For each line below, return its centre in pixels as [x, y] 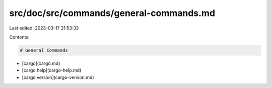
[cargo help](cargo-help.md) [52, 70]
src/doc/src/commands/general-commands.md [112, 13]
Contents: [19, 37]
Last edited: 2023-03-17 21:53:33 [44, 28]
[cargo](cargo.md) [41, 63]
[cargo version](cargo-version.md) [58, 77]
